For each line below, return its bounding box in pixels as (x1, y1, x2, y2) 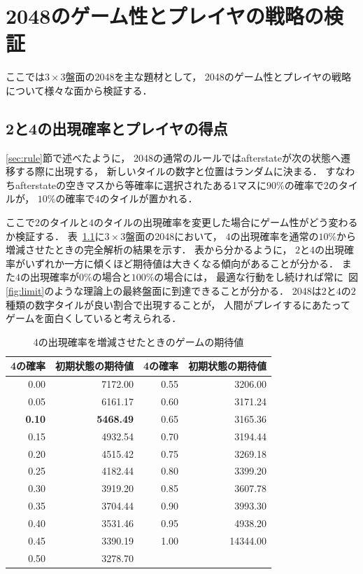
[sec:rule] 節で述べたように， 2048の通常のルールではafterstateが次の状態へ (6, 150, 341, 164)
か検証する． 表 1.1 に (6, 228, 105, 243)
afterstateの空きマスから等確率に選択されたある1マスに (15, 177, 267, 192)
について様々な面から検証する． (6, 83, 152, 97)
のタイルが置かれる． (99, 191, 198, 206)
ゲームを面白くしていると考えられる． (6, 311, 182, 325)
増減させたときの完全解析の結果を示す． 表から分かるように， (6, 242, 292, 257)
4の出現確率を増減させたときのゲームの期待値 (33, 334, 244, 349)
